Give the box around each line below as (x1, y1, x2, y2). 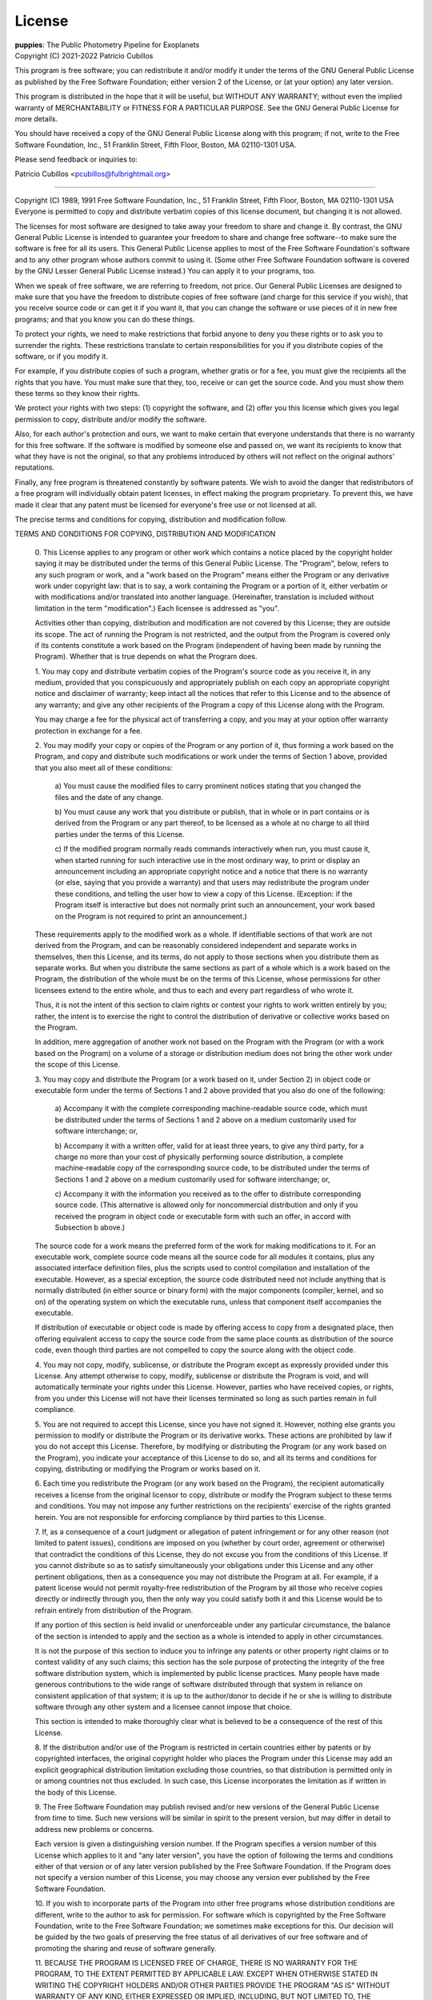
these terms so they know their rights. (14, 389, 140, 398)
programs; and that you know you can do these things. (14, 314, 195, 324)
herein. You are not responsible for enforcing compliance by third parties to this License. (34, 1512, 326, 1522)
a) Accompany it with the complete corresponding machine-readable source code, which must (54, 1104, 368, 1114)
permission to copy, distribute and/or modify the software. (14, 414, 207, 424)
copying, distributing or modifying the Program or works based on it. (34, 1464, 261, 1474)
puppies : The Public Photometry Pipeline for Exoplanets (14, 40, 200, 50)
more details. (14, 114, 58, 123)
